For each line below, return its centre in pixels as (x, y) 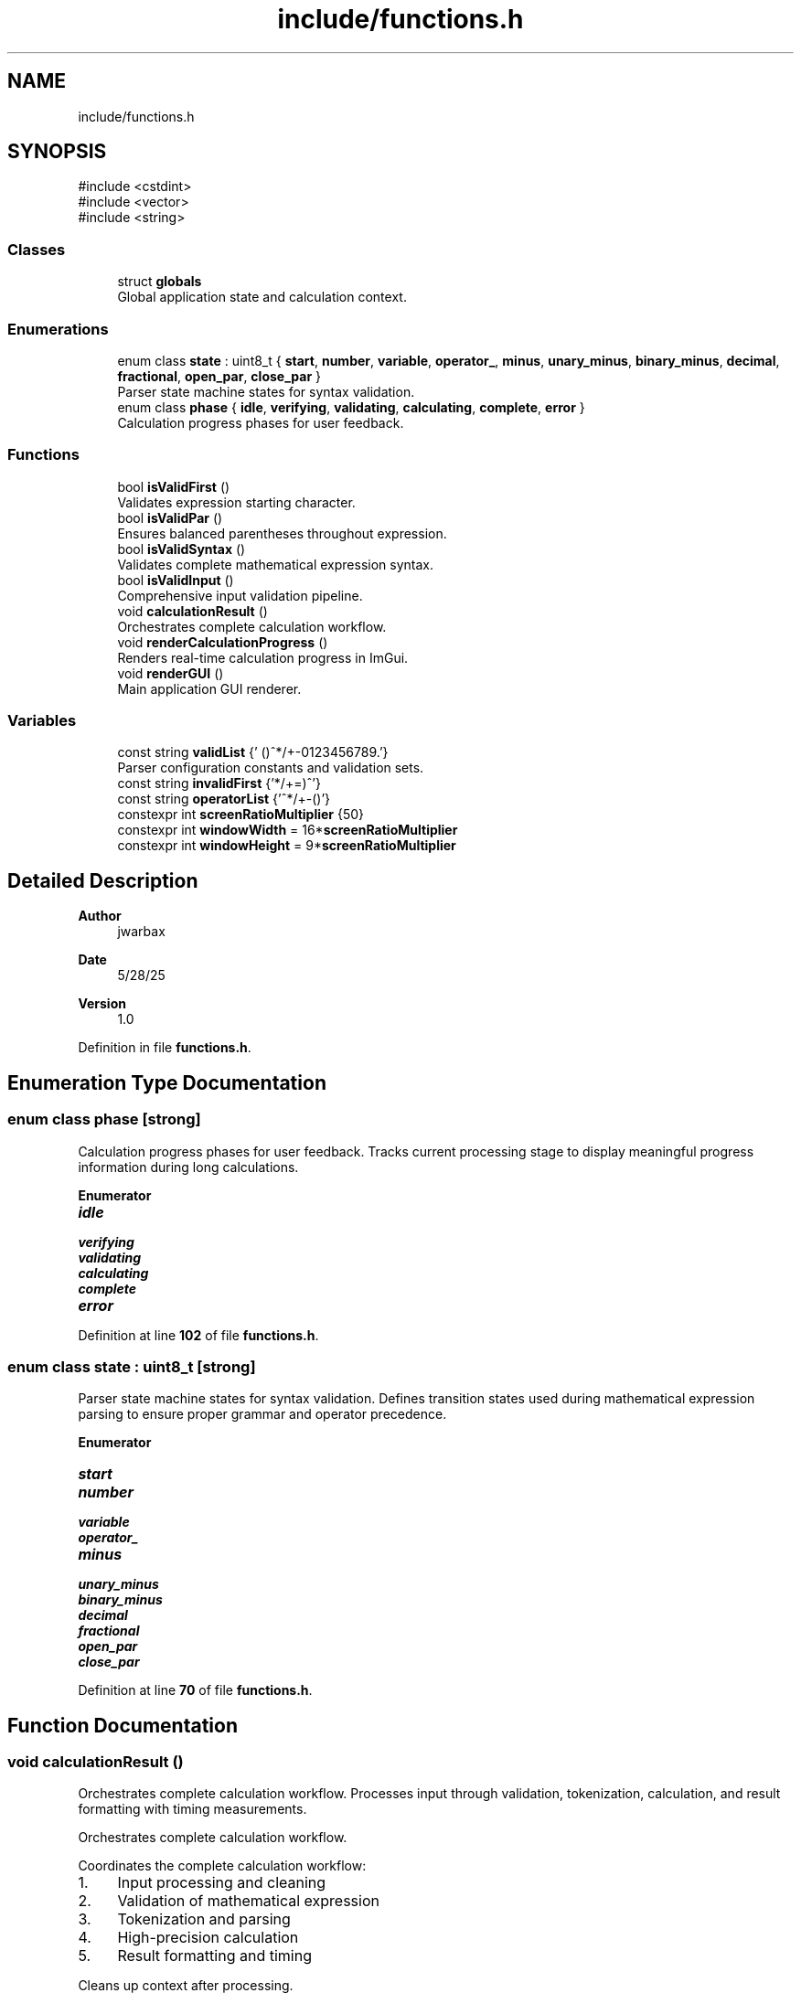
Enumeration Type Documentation (167, 1082)
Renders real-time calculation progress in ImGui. (263, 657)
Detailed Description (103, 880)
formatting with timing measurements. (192, 1809)
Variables (42, 721)
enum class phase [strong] (104, 1119)
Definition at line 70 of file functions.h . (195, 1690)
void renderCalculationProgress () (223, 642)
